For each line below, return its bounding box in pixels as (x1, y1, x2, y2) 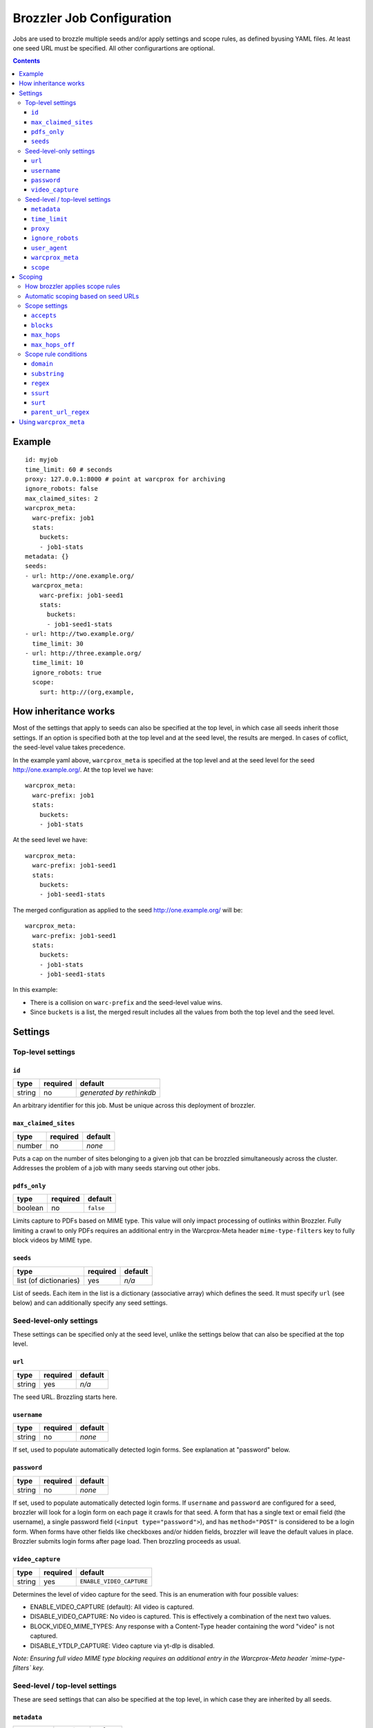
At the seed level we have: (12, 836, 88, 844)
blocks (31, 321, 53, 329)
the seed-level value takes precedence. (12, 743, 126, 751)
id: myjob (25, 456, 58, 464)
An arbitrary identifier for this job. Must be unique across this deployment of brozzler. (12, 1101, 256, 1109)
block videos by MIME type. (12, 1236, 93, 1244)
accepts (31, 312, 57, 319)
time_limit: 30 (32, 639, 84, 648)
